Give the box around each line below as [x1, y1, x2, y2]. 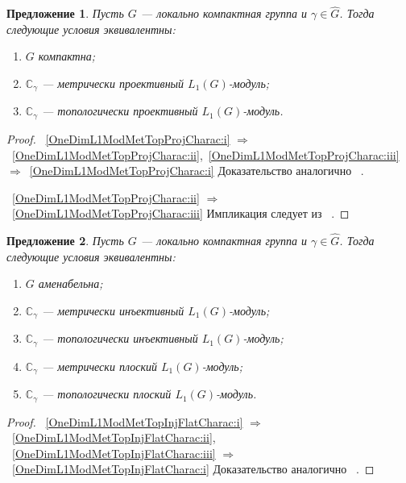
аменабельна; [38, 275, 103, 292]
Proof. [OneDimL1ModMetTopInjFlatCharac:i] [6, 413, 243, 430]
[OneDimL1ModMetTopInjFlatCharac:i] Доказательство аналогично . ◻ [12, 460, 375, 477]
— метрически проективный [42, 75, 184, 91]
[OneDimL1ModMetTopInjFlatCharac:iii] [12, 444, 216, 461]
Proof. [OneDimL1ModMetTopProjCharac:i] [6, 130, 230, 147]
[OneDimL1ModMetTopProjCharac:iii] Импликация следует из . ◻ [12, 205, 350, 222]
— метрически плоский [42, 357, 157, 374]
